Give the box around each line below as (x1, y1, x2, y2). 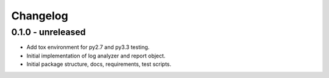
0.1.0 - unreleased (11, 27, 86, 37)
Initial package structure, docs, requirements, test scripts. (26, 60, 172, 68)
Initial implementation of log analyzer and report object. (26, 52, 166, 59)
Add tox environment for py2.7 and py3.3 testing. (26, 44, 150, 51)
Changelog (11, 9, 68, 22)
